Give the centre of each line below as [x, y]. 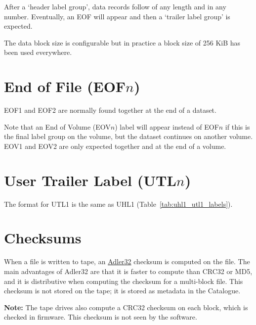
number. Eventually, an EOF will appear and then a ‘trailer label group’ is [117, 16]
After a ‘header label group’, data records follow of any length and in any [115, 6]
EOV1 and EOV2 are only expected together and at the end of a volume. [115, 146]
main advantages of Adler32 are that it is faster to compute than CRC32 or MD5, [128, 271]
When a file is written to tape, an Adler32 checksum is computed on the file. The [127, 261]
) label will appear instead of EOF [167, 126]
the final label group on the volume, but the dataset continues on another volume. [128, 136]
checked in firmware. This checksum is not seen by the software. [101, 317]
